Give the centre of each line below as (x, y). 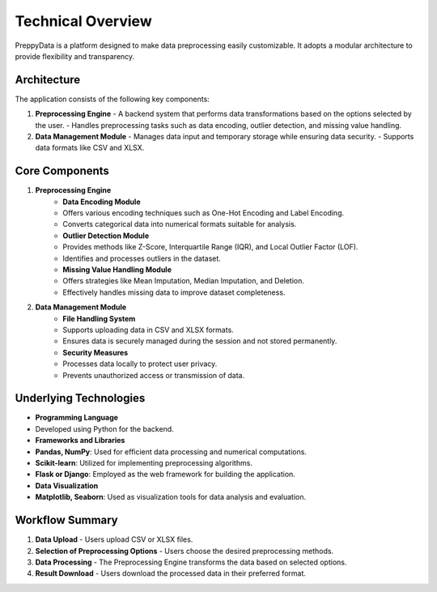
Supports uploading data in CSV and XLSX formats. (148, 330)
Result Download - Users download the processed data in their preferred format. (171, 573)
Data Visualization (67, 485)
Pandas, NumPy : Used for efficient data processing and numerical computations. (171, 451)
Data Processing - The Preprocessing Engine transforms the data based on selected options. (191, 562)
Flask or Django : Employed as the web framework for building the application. (165, 475)
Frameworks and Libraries (80, 441)
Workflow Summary (67, 520)
